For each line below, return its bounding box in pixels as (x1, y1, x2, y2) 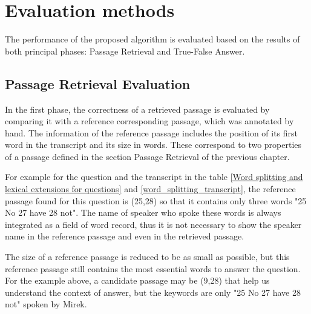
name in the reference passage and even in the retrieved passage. (5, 230, 244, 242)
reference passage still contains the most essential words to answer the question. (5, 262, 301, 275)
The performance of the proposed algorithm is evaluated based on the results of (5, 33, 300, 45)
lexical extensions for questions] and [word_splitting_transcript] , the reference (5, 182, 296, 195)
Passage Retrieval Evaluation (5, 74, 191, 93)
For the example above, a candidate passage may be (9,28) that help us (5, 274, 270, 287)
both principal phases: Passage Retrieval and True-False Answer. (5, 44, 245, 57)
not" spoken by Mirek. (5, 298, 87, 310)
